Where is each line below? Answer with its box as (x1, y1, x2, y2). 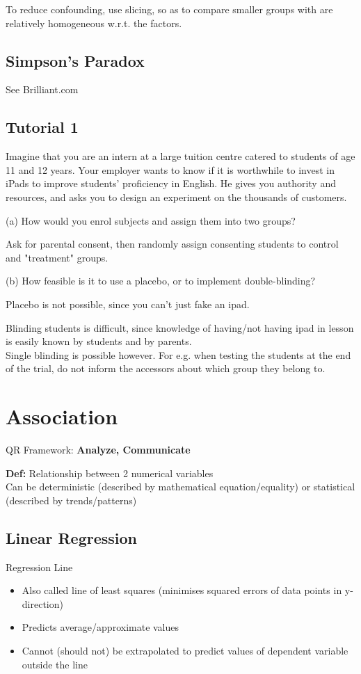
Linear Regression (6, 527, 137, 548)
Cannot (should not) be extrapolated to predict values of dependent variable (22, 643, 348, 657)
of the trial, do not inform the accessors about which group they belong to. (6, 361, 326, 376)
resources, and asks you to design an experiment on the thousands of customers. (6, 189, 347, 204)
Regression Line (6, 559, 73, 574)
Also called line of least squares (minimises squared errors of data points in (22, 583, 342, 597)
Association (6, 402, 118, 431)
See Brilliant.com (6, 82, 79, 97)
